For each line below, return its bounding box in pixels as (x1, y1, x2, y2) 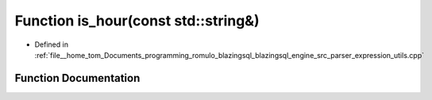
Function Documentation (14, 71, 141, 85)
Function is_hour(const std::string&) (14, 12, 260, 29)
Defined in (34, 40, 69, 49)
